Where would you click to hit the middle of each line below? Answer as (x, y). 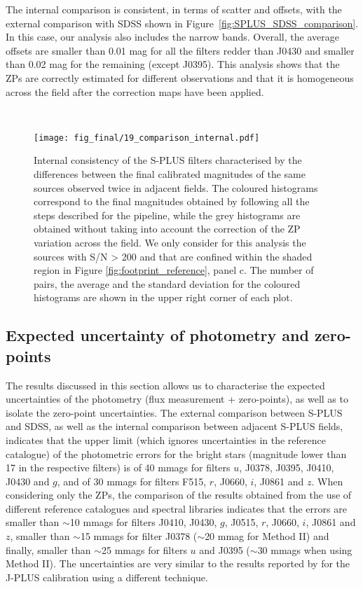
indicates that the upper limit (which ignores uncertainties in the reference (166, 439)
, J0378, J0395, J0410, (287, 467)
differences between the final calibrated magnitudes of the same (170, 174)
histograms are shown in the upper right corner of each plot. (163, 297)
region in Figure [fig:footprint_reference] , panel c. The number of (174, 270)
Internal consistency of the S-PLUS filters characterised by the (168, 160)
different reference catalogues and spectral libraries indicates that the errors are (176, 508)
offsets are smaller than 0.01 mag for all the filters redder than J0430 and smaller (180, 50)
